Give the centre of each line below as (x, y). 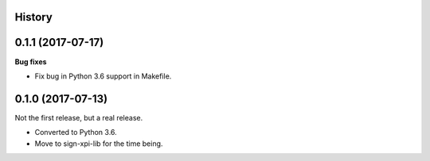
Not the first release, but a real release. (79, 117)
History (34, 17)
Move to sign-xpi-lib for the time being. (99, 144)
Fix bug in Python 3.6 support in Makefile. (103, 76)
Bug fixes (31, 61)
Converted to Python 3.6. (76, 132)
